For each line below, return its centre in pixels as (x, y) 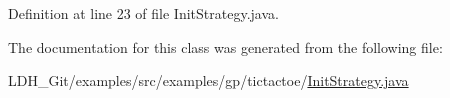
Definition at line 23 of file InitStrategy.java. (143, 13)
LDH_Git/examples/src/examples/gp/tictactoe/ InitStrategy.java (208, 80)
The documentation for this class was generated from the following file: (225, 46)
